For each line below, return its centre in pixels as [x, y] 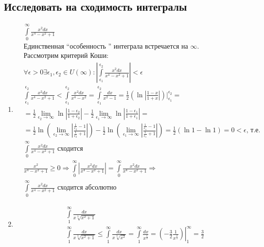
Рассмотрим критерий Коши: [66, 56]
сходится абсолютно [87, 188]
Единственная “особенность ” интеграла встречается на [106, 47]
